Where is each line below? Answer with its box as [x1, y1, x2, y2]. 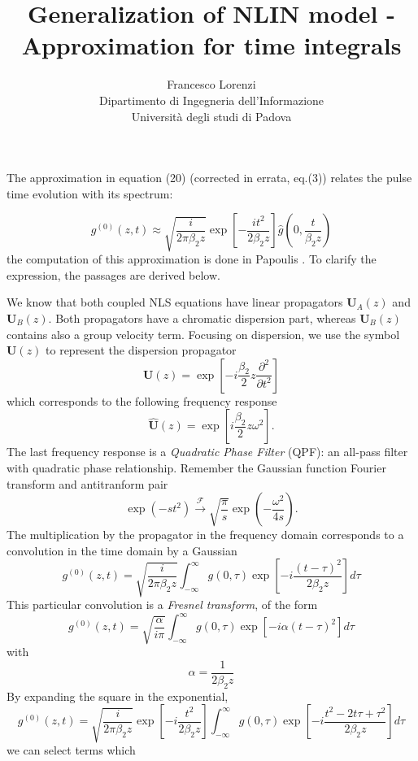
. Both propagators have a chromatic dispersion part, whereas [48, 309, 356, 326]
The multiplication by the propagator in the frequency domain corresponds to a [7, 526, 404, 543]
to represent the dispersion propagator [46, 341, 237, 359]
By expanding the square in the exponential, [7, 687, 229, 704]
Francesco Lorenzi [167, 76, 256, 93]
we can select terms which [7, 741, 136, 759]
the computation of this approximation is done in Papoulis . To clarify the [7, 250, 377, 267]
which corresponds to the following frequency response [7, 392, 277, 409]
